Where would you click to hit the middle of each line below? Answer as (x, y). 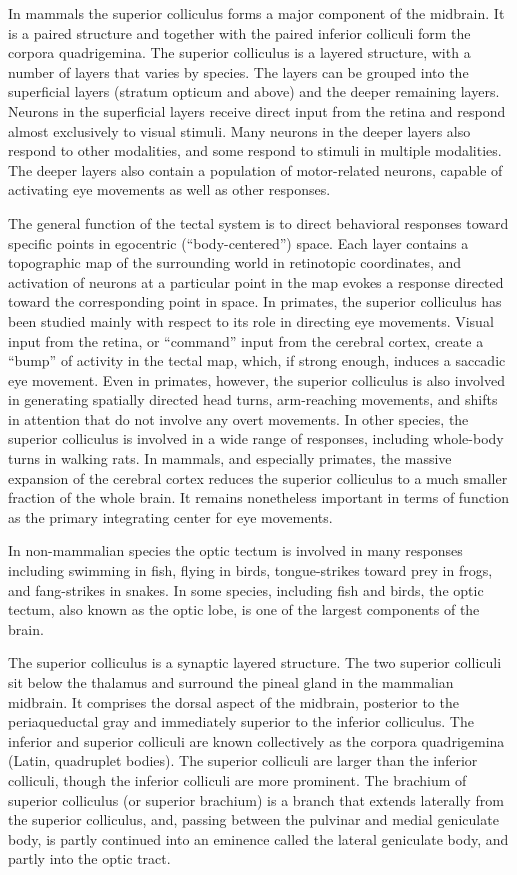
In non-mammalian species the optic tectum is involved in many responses (235, 550)
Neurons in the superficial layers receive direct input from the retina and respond (257, 110)
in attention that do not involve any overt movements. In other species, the (238, 418)
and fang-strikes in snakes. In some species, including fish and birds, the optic (246, 589)
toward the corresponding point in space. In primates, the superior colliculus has (255, 301)
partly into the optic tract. (89, 858)
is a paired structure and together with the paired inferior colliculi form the (239, 32)
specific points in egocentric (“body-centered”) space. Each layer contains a (238, 242)
